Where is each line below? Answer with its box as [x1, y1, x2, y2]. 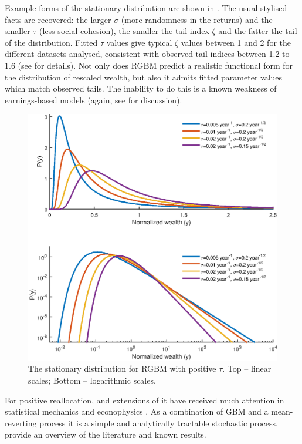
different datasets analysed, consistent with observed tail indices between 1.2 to [5, 48, 290, 60]
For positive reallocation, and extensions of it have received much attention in [5, 393, 284, 406]
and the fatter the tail [218, 25, 297, 37]
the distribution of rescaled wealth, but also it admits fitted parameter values [5, 70, 283, 83]
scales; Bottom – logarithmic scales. [28, 374, 156, 386]
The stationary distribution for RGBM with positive [28, 362, 216, 375]
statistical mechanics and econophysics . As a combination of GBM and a [5, 405, 269, 418]
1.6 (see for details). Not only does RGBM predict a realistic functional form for [5, 59, 293, 71]
